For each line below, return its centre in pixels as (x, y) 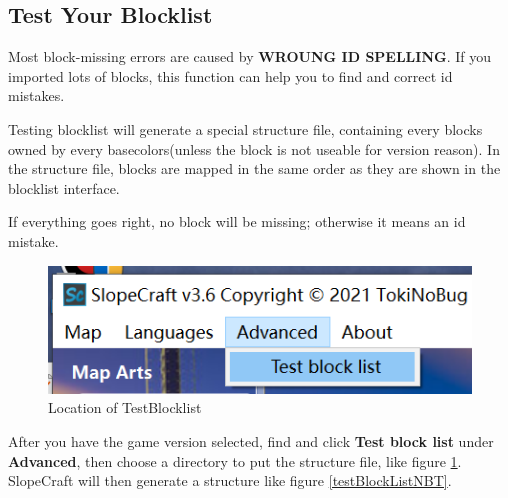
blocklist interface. (64, 187)
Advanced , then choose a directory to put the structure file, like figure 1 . (235, 460)
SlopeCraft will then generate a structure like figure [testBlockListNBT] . (230, 480)
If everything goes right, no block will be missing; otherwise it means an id (237, 221)
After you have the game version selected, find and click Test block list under (251, 440)
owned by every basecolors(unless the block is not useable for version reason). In (254, 148)
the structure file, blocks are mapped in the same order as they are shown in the (254, 168)
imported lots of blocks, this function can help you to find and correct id (230, 75)
